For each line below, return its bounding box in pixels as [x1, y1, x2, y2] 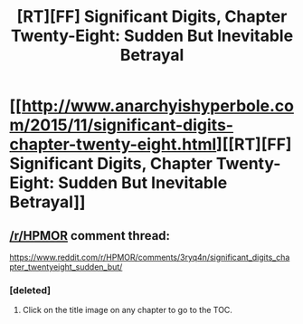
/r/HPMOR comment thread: [9, 228, 170, 243]
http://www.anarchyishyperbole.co [21, 96, 294, 117]
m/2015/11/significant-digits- [9, 115, 233, 136]
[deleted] [9, 283, 52, 296]
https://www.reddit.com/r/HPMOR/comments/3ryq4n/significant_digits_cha [9, 252, 290, 262]
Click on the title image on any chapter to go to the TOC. [22, 305, 233, 316]
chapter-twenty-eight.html [9, 134, 217, 155]
